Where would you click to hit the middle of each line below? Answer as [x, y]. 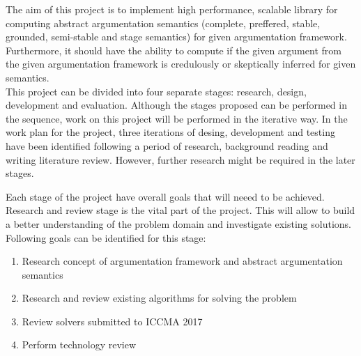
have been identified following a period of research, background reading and [167, 145]
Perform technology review [79, 345]
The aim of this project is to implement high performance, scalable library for [172, 9]
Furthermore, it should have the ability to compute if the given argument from [174, 50]
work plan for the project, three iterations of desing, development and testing [170, 132]
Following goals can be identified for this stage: [106, 237]
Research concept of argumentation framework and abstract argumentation [182, 261]
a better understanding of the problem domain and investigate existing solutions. [178, 223]
